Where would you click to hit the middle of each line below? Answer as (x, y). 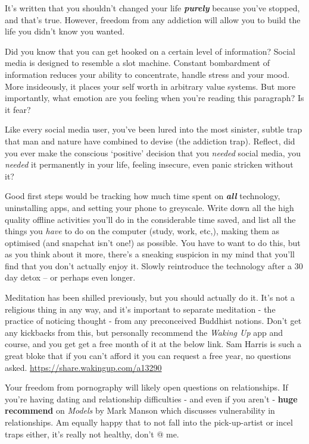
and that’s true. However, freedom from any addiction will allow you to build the (153, 19)
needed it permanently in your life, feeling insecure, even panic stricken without (149, 164)
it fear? (18, 109)
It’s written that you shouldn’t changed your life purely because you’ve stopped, (152, 8)
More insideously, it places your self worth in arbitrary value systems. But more (150, 86)
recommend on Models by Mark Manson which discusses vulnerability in (140, 410)
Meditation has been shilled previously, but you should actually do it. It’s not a (150, 297)
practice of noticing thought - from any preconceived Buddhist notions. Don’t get (153, 321)
